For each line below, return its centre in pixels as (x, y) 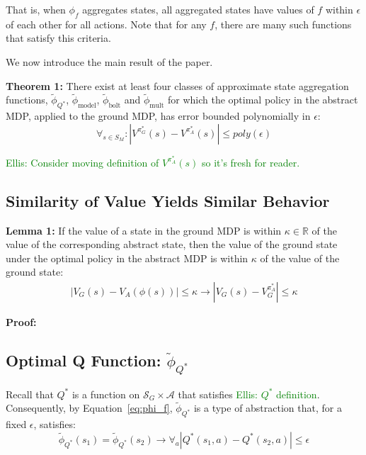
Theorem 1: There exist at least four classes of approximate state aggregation (177, 85)
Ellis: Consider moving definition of (82, 162)
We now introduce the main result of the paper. (109, 61)
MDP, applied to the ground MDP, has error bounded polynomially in (158, 116)
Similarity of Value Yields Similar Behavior (168, 200)
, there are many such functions (283, 24)
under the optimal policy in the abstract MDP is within (127, 258)
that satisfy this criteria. (58, 38)
